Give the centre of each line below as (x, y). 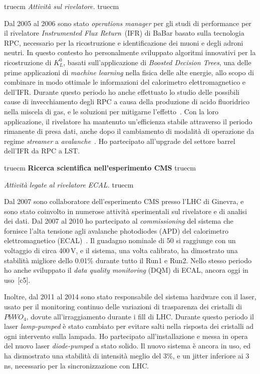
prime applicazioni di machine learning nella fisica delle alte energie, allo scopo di (129, 72)
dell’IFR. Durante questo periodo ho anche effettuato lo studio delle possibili (122, 91)
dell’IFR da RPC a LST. (42, 151)
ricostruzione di (28, 62)
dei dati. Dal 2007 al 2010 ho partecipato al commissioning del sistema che (119, 221)
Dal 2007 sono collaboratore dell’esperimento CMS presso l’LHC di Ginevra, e (124, 201)
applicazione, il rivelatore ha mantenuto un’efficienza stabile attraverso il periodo (128, 121)
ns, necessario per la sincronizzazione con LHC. (77, 365)
